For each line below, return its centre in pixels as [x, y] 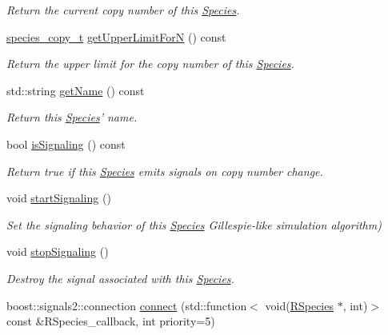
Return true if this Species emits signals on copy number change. [165, 171]
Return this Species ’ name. [72, 117]
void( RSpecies [299, 305]
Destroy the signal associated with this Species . [120, 278]
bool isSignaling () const [66, 144]
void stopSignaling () [58, 251]
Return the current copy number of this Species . [123, 10]
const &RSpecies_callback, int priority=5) [111, 321]
